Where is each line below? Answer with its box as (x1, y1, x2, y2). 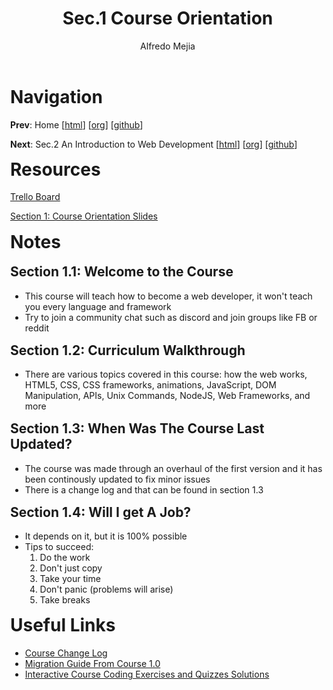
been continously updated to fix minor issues (24, 473, 211, 485)
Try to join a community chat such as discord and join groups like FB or (24, 311, 318, 323)
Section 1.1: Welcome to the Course (10, 263, 234, 281)
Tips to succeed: (24, 541, 94, 553)
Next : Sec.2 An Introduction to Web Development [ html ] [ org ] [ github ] (10, 138, 298, 150)
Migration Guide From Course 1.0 (24, 658, 161, 670)
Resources (10, 158, 101, 181)
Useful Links (10, 614, 116, 637)
